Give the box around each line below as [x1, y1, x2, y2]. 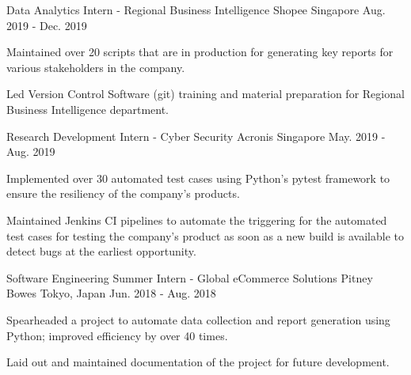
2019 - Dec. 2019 [6, 17, 87, 33]
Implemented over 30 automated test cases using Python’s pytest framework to [6, 169, 390, 186]
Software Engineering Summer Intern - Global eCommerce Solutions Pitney [6, 269, 373, 286]
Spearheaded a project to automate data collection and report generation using [6, 311, 390, 328]
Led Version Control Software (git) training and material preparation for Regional [6, 85, 405, 102]
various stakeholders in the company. [6, 59, 185, 75]
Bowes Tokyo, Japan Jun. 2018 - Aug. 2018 [6, 285, 216, 301]
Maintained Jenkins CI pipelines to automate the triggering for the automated [6, 211, 387, 228]
